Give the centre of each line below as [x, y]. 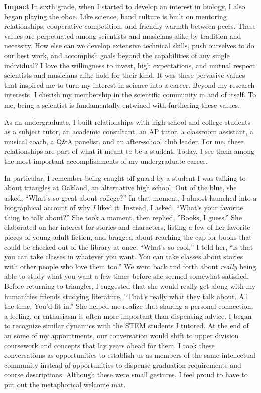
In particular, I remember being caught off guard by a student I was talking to [125, 178]
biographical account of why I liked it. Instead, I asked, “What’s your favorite [124, 207]
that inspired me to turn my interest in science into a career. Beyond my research [129, 85]
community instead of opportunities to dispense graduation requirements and [123, 365]
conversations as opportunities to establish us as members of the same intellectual [130, 355]
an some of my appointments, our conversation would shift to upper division [121, 335]
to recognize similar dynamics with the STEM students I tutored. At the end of [126, 325]
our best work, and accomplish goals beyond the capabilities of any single [117, 55]
